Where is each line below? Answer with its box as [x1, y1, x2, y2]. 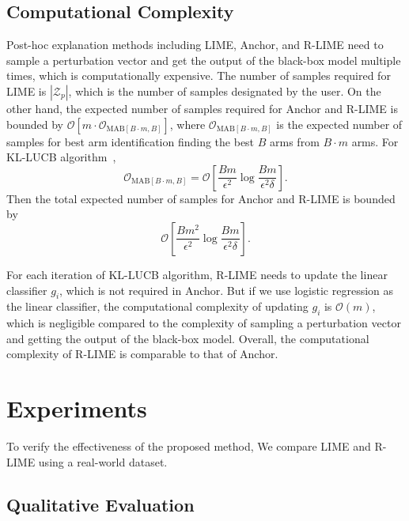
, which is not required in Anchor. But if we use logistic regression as [59, 281, 394, 298]
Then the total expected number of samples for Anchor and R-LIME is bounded [6, 190, 396, 206]
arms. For [351, 133, 399, 149]
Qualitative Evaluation [6, 492, 195, 516]
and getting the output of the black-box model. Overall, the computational [6, 330, 369, 346]
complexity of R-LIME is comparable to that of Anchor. [6, 345, 278, 362]
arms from [270, 133, 320, 149]
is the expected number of [276, 115, 403, 132]
